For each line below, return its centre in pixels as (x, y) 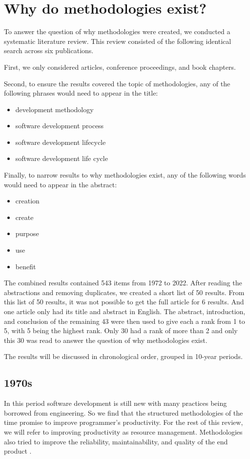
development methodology (54, 109)
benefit (26, 266)
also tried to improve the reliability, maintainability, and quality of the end (116, 441)
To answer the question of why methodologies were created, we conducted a (117, 31)
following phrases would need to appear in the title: (81, 93)
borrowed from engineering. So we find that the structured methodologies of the (124, 412)
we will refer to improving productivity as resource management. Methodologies (123, 431)
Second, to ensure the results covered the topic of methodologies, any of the (117, 83)
